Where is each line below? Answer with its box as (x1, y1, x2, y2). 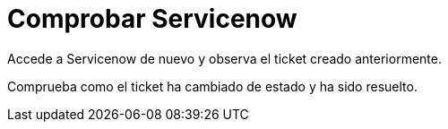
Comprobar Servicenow (7, 4, 297, 34)
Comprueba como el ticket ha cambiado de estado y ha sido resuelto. (7, 78, 418, 94)
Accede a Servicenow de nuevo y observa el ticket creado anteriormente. (7, 50, 442, 66)
